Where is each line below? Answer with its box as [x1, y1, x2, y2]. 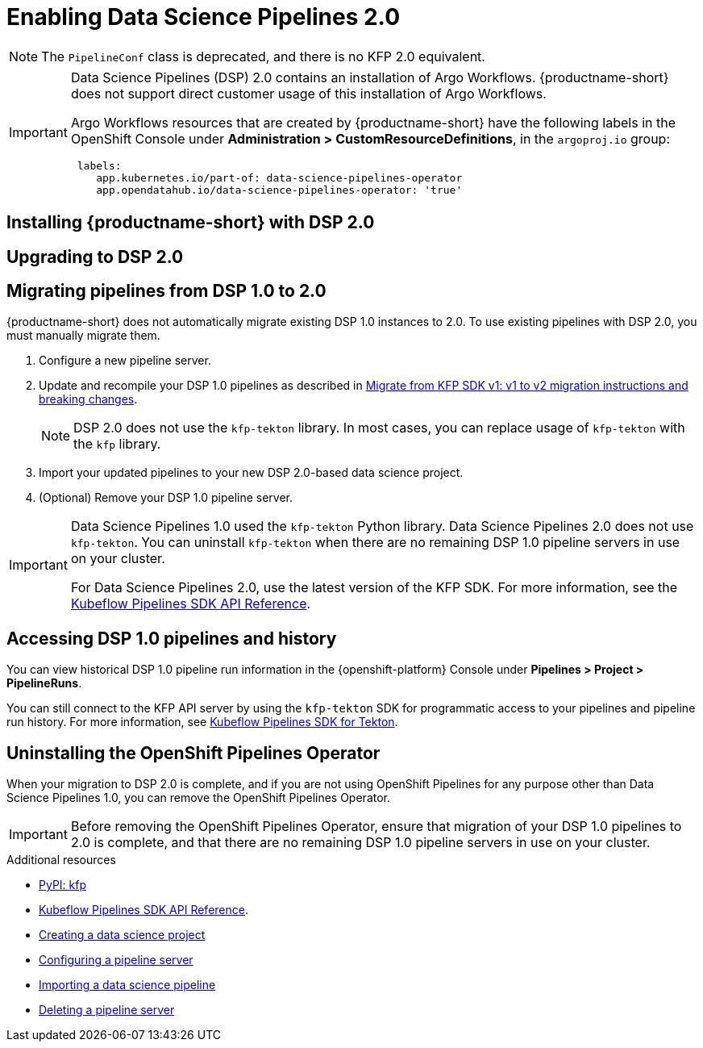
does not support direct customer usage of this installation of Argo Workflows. [70, 85, 547, 102]
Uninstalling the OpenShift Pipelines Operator [6, 742, 381, 763]
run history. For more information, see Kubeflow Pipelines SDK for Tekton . [6, 715, 398, 729]
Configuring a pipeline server [39, 953, 193, 967]
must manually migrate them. [6, 328, 160, 343]
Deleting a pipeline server [39, 1003, 175, 1017]
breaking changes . [39, 392, 138, 407]
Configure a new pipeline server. [39, 353, 211, 368]
